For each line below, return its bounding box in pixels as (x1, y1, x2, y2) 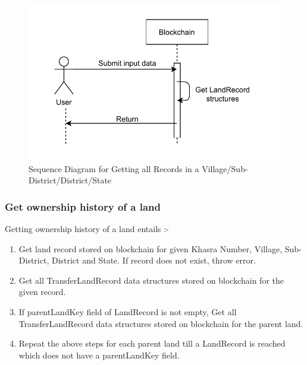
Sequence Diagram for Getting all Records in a (29, 162, 199, 174)
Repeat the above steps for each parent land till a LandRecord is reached (18, 337, 286, 350)
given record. (18, 285, 66, 298)
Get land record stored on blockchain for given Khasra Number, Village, (18, 242, 283, 255)
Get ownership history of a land (5, 199, 161, 214)
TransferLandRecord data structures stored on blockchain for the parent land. (18, 317, 303, 329)
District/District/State (29, 174, 112, 186)
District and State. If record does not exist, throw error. (51, 254, 256, 266)
